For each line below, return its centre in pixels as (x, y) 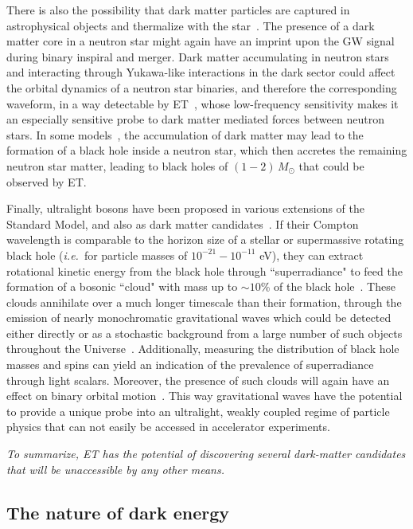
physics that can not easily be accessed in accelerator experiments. (168, 427)
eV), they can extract (312, 255)
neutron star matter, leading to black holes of (117, 165)
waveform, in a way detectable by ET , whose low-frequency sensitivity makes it (203, 103)
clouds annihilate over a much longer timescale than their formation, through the (204, 302)
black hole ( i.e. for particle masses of (97, 255)
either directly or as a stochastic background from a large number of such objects (205, 333)
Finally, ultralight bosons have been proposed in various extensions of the (185, 208)
